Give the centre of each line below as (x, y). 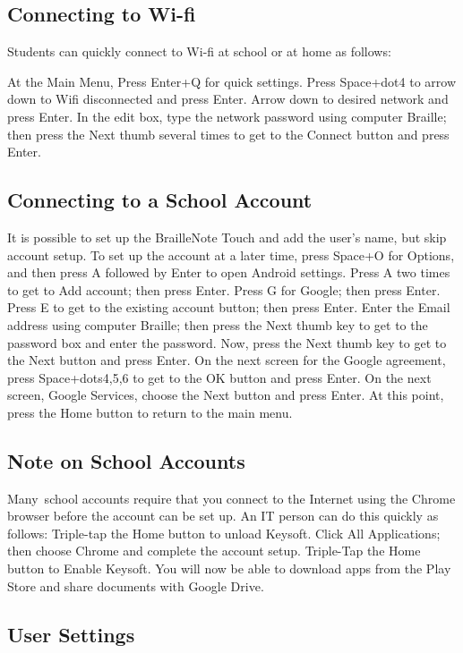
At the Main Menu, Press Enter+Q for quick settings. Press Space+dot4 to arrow (232, 81)
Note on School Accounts (126, 460)
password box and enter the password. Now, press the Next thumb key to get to (227, 342)
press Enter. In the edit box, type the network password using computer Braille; (227, 116)
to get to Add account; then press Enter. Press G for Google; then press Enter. (224, 289)
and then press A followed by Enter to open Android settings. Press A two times (229, 272)
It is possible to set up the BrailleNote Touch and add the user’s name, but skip (227, 237)
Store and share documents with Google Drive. (136, 585)
